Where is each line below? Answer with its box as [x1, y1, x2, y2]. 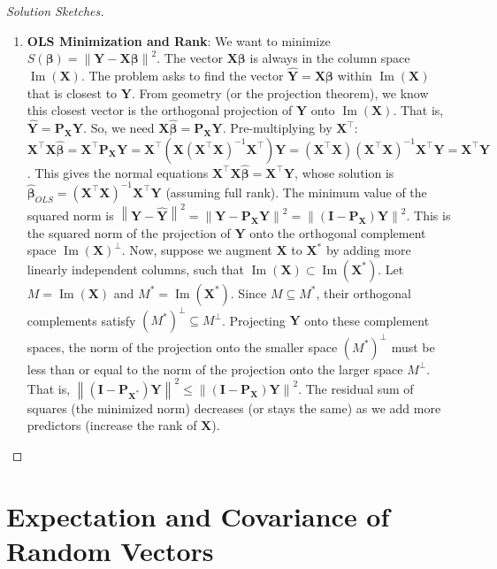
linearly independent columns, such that [27, 259, 245, 278]
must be [391, 337, 435, 356]
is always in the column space [249, 49, 410, 67]
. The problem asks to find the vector [80, 66, 284, 84]
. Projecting [221, 311, 286, 329]
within [337, 66, 372, 84]
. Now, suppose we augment [121, 241, 272, 259]
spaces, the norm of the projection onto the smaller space [27, 337, 338, 356]
